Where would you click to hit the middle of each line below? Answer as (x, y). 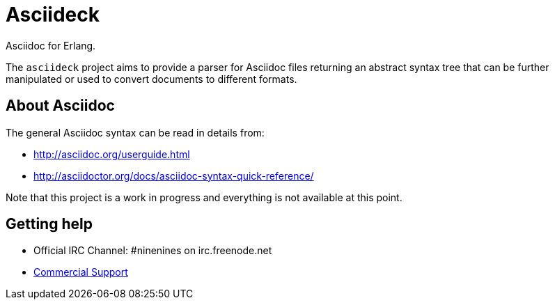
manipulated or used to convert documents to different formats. (151, 79)
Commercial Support (81, 272)
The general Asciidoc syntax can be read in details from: (135, 132)
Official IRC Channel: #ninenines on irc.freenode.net (153, 251)
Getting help (49, 224)
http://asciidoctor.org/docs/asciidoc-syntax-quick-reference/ (174, 175)
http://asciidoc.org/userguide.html (112, 154)
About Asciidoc (60, 106)
